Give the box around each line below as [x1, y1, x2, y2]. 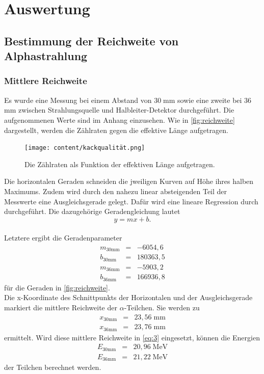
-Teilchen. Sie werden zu [124, 302, 200, 313]
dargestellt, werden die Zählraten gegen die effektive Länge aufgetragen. [4, 124, 228, 135]
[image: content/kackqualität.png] [24, 144, 145, 152]
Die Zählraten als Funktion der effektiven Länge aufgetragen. [24, 158, 215, 169]
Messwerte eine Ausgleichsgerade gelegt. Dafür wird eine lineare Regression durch [4, 196, 258, 206]
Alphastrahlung [4, 48, 88, 64]
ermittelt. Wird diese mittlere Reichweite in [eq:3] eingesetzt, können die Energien [4, 332, 260, 342]
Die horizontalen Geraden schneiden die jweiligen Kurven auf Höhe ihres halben [4, 176, 254, 186]
